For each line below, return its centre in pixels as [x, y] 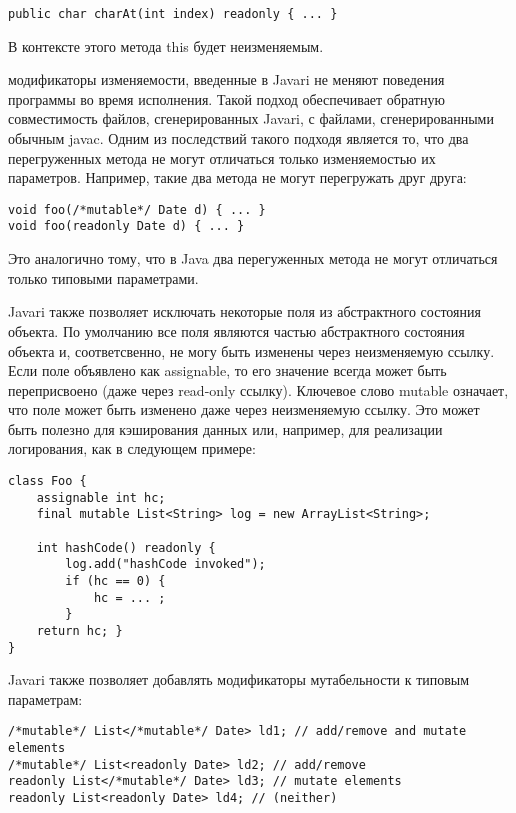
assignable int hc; [101, 497]
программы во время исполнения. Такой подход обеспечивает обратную [226, 98]
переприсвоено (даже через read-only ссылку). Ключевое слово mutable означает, [258, 389]
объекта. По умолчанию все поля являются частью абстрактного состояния [236, 330]
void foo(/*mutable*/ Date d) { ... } [137, 209]
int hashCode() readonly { [126, 547]
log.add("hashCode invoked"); [165, 564]
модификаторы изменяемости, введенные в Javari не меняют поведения [226, 79]
